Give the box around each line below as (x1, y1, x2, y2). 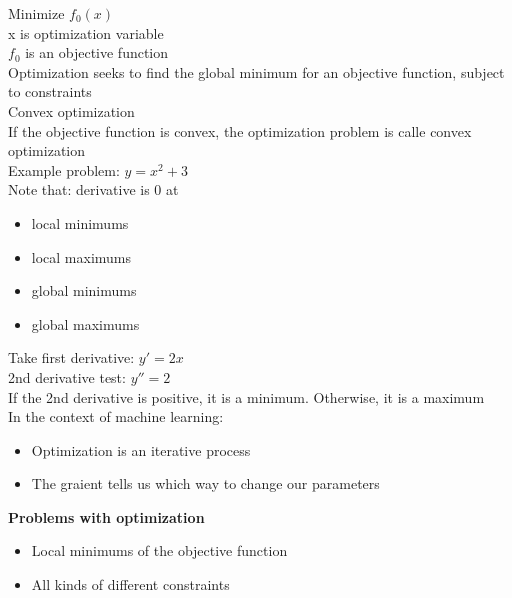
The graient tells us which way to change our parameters (31, 473, 380, 494)
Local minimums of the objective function (31, 540, 288, 561)
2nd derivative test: (8, 366, 126, 387)
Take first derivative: (8, 347, 135, 368)
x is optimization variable (8, 22, 164, 43)
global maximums (31, 313, 140, 334)
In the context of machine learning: (8, 406, 224, 427)
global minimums (31, 280, 137, 301)
